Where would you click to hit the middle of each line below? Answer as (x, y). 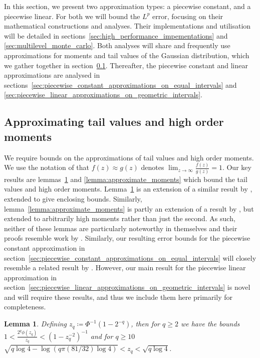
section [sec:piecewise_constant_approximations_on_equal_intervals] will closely (130, 257)
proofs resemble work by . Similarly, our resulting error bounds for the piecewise (127, 238)
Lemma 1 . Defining (36, 324)
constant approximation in (45, 247)
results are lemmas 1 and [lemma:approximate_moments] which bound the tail (126, 179)
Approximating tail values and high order (114, 122)
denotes (153, 167)
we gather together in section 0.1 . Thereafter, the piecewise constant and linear (126, 65)
